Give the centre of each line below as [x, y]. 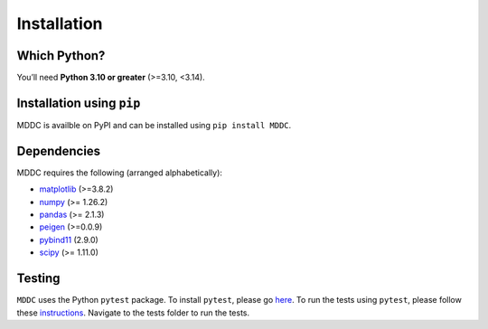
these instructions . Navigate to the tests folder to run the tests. [133, 313]
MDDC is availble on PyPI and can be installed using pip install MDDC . [154, 125]
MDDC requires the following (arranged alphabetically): [120, 173]
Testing [38, 279]
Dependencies [59, 150]
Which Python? [61, 56]
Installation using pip [79, 103]
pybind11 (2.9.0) [69, 240]
